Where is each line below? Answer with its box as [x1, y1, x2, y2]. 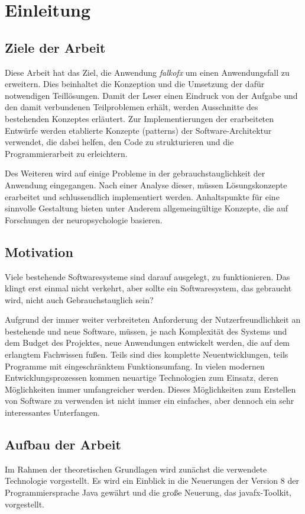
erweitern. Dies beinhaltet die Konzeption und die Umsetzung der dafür [5, 78, 265, 90]
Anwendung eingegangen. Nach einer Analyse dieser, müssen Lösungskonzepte [5, 178, 287, 191]
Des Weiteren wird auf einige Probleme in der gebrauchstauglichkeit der [5, 167, 265, 179]
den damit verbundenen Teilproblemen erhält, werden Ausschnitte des [5, 101, 258, 113]
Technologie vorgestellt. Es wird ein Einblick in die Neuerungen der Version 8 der [5, 474, 299, 487]
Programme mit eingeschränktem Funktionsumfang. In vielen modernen [5, 359, 265, 372]
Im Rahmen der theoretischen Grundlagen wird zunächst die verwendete [5, 462, 267, 475]
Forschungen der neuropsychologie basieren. [5, 213, 163, 226]
